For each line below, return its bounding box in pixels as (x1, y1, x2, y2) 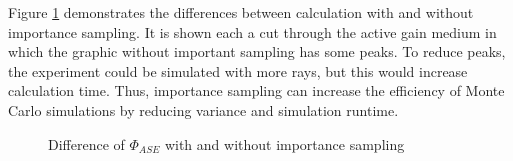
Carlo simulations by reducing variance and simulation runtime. (8, 99, 399, 120)
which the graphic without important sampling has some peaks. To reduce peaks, (8, 41, 506, 62)
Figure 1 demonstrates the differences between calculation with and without (8, 2, 474, 22)
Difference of (48, 133, 125, 154)
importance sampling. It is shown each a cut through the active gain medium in (8, 21, 497, 42)
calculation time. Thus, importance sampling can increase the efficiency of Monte (8, 80, 505, 101)
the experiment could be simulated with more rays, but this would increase (8, 60, 468, 81)
